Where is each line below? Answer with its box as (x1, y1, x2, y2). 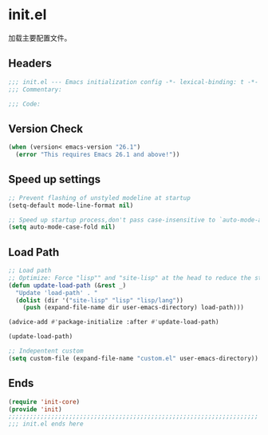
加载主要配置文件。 (8, 33, 72, 42)
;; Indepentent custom (8, 347, 84, 355)
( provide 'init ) (8, 405, 62, 413)
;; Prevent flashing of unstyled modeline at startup (8, 194, 191, 202)
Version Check (8, 122, 84, 135)
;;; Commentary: (8, 86, 62, 94)
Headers (8, 57, 52, 70)
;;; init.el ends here (8, 420, 84, 429)
